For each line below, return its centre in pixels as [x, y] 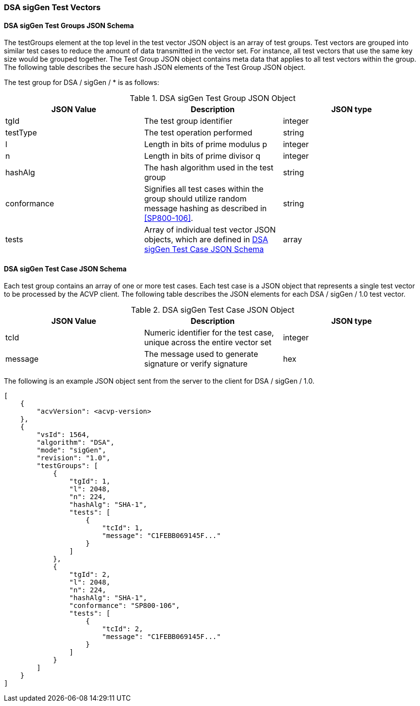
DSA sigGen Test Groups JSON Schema [69, 25]
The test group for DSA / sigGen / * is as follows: [82, 83]
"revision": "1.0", [74, 458]
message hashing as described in [205, 209]
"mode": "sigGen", [71, 450]
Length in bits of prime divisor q [202, 156]
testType [21, 133]
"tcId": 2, [123, 629]
